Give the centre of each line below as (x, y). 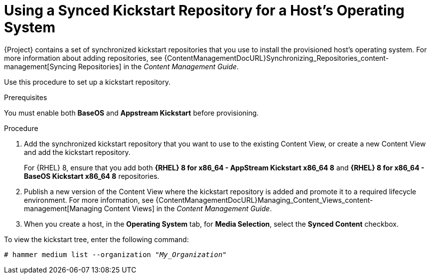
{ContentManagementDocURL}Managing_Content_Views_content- (264, 200)
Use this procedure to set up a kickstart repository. (87, 82)
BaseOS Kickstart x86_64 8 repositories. (92, 176)
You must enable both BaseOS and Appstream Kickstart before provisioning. (132, 113)
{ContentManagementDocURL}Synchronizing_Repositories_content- (277, 58)
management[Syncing (40, 66)
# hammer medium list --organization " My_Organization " (115, 254)
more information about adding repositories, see (83, 58)
